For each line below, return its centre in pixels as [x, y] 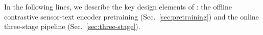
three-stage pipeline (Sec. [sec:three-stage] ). [72, 26]
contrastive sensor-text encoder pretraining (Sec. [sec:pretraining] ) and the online [131, 16]
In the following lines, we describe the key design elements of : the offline [118, 6]
